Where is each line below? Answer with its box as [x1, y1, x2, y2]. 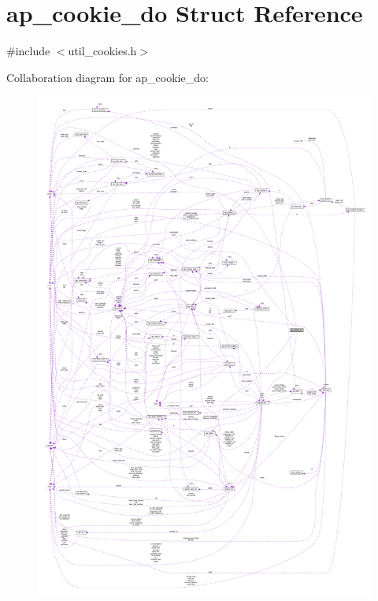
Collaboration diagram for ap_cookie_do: [6, 69, 209, 85]
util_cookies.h [68, 43, 137, 59]
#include [6, 43, 50, 59]
